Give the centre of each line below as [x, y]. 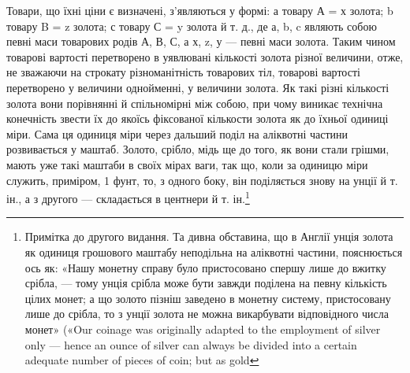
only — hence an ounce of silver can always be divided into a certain [191, 344]
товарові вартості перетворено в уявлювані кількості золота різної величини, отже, [205, 56]
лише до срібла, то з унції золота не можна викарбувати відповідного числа [207, 314]
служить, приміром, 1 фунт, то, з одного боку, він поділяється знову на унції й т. [202, 180]
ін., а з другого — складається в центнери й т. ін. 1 [128, 197]
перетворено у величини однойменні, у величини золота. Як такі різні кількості [198, 87]
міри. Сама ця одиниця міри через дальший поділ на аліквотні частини [177, 133]
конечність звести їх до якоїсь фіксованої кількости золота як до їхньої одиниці [198, 118]
